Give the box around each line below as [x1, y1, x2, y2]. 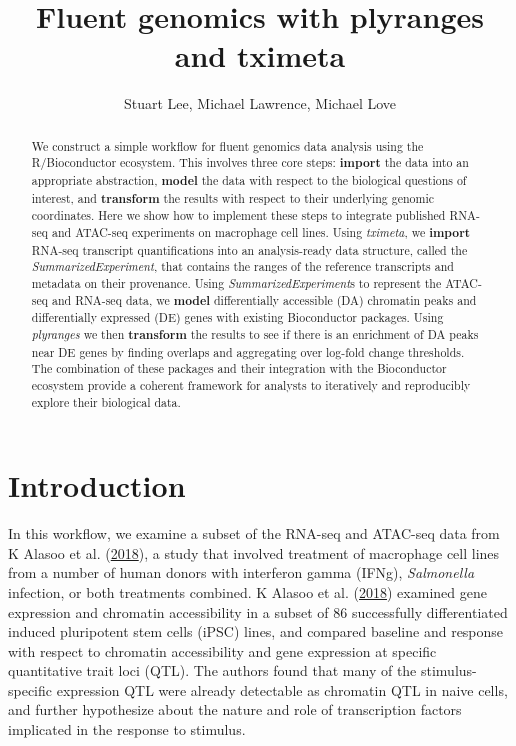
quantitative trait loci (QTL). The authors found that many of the [8, 660, 417, 681]
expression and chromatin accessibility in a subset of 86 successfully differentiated [8, 601, 508, 622]
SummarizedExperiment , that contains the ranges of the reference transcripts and [31, 258, 454, 275]
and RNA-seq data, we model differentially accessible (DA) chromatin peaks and [51, 291, 477, 309]
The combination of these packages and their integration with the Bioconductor [31, 360, 447, 377]
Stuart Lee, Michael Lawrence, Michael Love [123, 93, 397, 114]
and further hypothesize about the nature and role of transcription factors [8, 699, 462, 720]
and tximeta [174, 35, 346, 76]
